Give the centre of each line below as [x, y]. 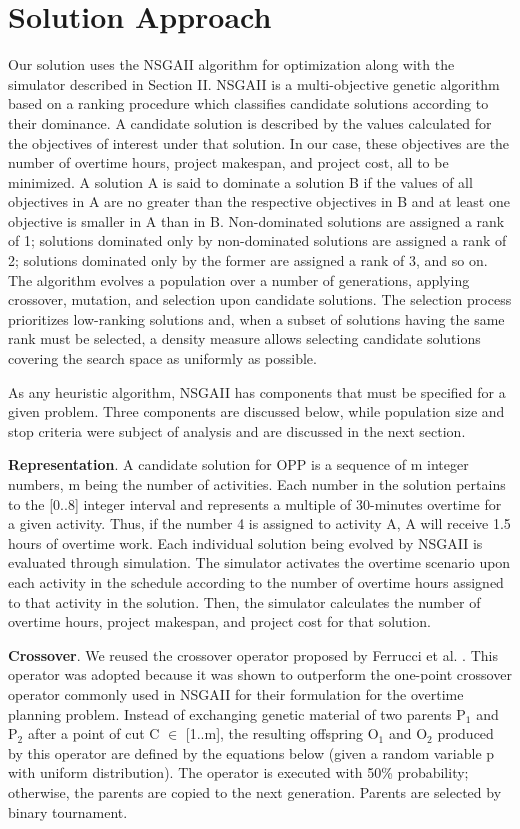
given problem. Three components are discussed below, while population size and [256, 411]
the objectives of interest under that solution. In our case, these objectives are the [259, 142]
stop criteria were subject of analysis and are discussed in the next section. [237, 430]
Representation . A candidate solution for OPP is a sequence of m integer [238, 464]
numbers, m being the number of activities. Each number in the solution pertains [257, 484]
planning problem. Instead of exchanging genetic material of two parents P [237, 713]
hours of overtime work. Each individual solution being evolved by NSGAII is [245, 542]
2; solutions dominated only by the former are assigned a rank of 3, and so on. [248, 260]
